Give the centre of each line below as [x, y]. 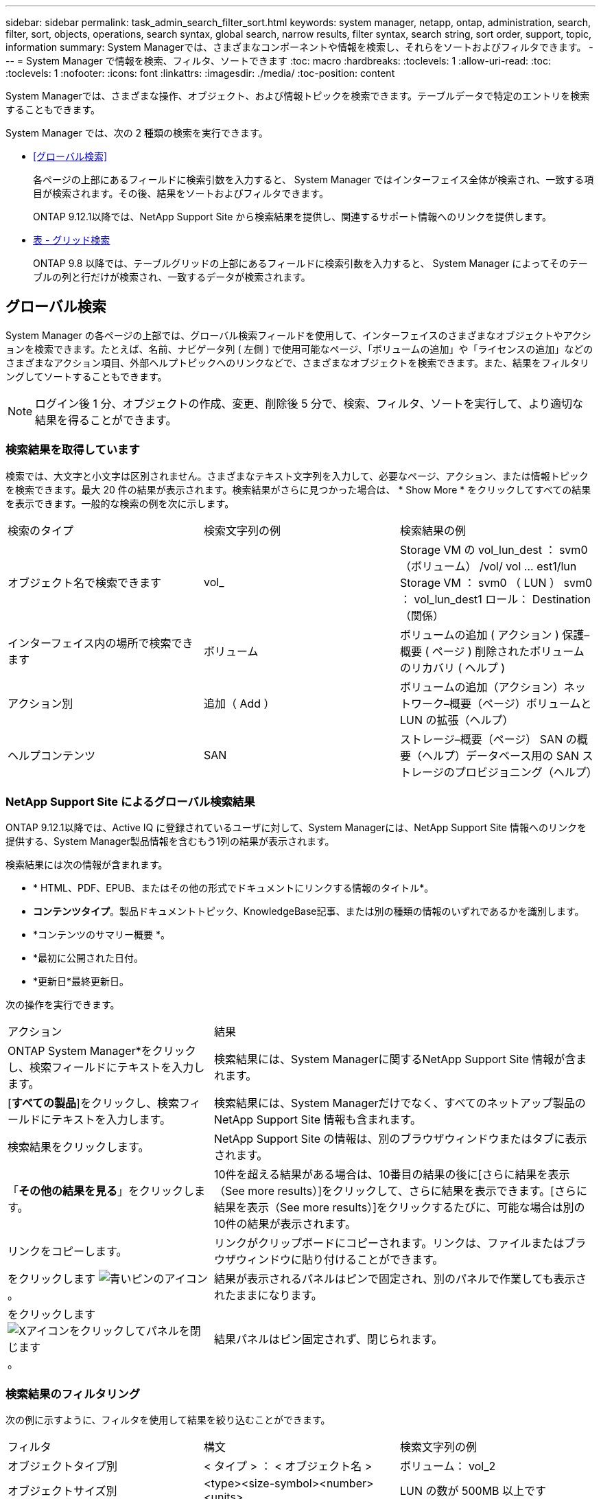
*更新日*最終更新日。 [81, 981]
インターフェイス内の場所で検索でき [101, 643]
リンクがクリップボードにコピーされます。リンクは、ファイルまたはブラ [400, 1243]
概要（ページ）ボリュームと [520, 703]
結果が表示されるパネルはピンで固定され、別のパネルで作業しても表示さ [400, 1279]
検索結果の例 [433, 530]
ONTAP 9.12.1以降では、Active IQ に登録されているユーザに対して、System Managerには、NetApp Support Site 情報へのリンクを [296, 828]
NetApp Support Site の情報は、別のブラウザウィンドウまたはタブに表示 [400, 1139]
